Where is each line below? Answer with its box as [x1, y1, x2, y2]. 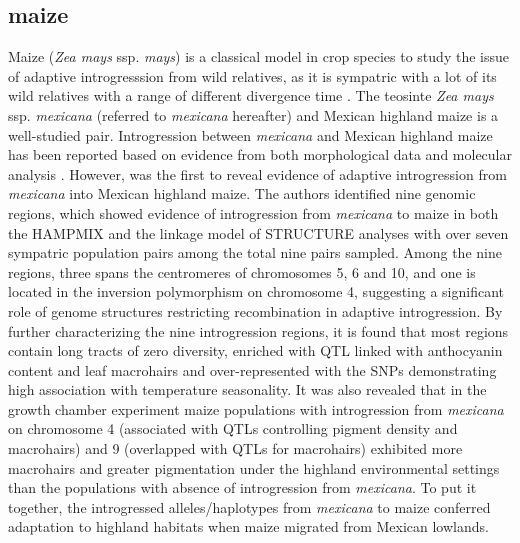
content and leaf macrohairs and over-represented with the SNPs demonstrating [8, 359, 497, 380]
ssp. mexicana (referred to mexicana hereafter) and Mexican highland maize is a [8, 104, 499, 125]
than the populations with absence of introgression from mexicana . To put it [8, 477, 477, 498]
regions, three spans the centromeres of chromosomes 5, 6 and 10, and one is [8, 261, 476, 282]
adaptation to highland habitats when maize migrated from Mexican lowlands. [8, 516, 489, 537]
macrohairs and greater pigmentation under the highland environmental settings [8, 457, 500, 478]
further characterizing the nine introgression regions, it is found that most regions [8, 320, 509, 341]
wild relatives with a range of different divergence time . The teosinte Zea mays [8, 85, 494, 106]
